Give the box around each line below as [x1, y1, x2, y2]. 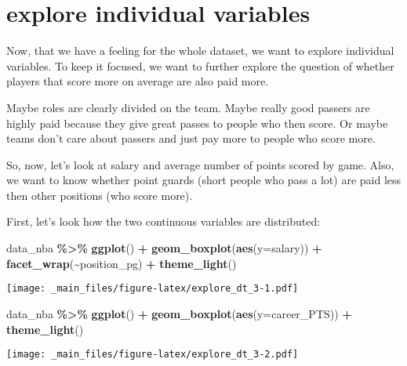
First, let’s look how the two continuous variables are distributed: [6, 213, 321, 230]
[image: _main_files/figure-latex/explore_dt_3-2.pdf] [6, 349, 299, 361]
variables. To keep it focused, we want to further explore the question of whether [6, 57, 394, 74]
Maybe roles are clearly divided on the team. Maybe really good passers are [6, 99, 370, 115]
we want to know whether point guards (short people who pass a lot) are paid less [6, 172, 402, 188]
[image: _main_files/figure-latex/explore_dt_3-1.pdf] [6, 283, 299, 295]
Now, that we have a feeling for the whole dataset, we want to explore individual [6, 42, 394, 59]
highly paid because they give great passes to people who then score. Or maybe [6, 114, 388, 131]
